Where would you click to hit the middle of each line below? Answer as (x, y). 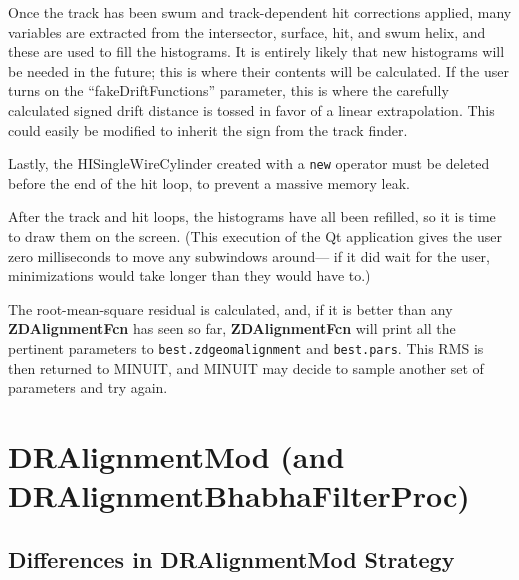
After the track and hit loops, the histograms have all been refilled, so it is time (252, 216)
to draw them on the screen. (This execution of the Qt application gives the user (255, 236)
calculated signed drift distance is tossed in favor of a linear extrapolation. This (251, 109)
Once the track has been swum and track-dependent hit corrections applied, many (260, 12)
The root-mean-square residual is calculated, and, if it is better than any (230, 308)
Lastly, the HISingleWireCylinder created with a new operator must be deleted (249, 163)
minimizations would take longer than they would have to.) (189, 275)
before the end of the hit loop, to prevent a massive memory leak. (209, 182)
